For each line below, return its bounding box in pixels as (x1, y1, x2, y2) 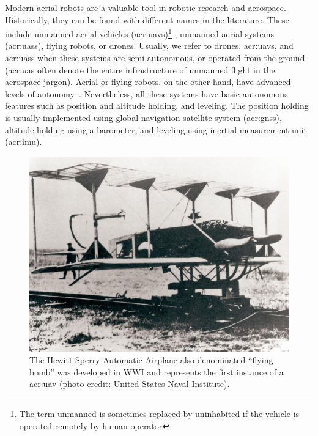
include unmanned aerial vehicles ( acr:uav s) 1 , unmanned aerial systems (5, 26, 274, 40)
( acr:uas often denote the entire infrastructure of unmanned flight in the (5, 63, 275, 76)
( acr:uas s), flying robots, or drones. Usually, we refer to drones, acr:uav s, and (5, 39, 294, 52)
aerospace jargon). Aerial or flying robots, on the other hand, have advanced (5, 75, 291, 88)
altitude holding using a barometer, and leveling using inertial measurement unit (5, 123, 307, 136)
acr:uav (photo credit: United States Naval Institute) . (29, 377, 230, 390)
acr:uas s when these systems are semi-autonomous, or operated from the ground (5, 51, 305, 64)
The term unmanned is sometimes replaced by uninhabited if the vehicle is (19, 407, 300, 419)
